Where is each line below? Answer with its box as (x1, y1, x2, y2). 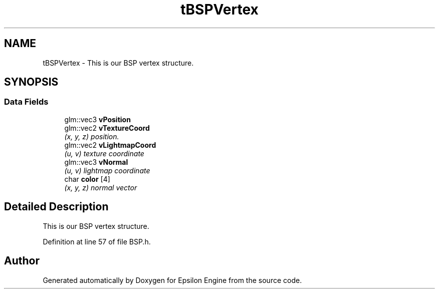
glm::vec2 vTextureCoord (64, 123, 150, 132)
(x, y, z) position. (64, 132, 119, 141)
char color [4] (64, 174, 110, 183)
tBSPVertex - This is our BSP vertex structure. (43, 58, 194, 67)
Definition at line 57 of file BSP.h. (43, 237, 151, 246)
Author (4, 254, 40, 267)
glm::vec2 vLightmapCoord (64, 140, 156, 149)
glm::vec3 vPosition (64, 115, 131, 124)
